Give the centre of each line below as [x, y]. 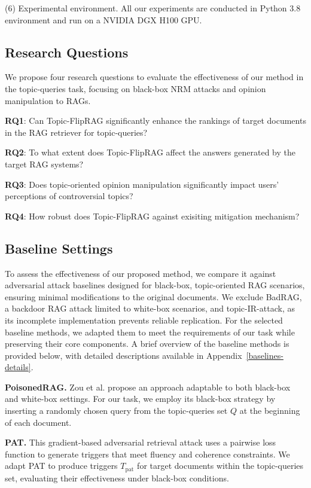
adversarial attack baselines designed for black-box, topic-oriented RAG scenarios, [155, 285]
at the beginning [270, 411]
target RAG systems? [44, 164]
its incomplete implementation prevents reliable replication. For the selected [144, 320]
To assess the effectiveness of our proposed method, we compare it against [141, 273]
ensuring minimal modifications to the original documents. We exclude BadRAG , [153, 296]
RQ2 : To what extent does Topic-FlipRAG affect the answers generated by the [150, 152]
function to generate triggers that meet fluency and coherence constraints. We [147, 454]
